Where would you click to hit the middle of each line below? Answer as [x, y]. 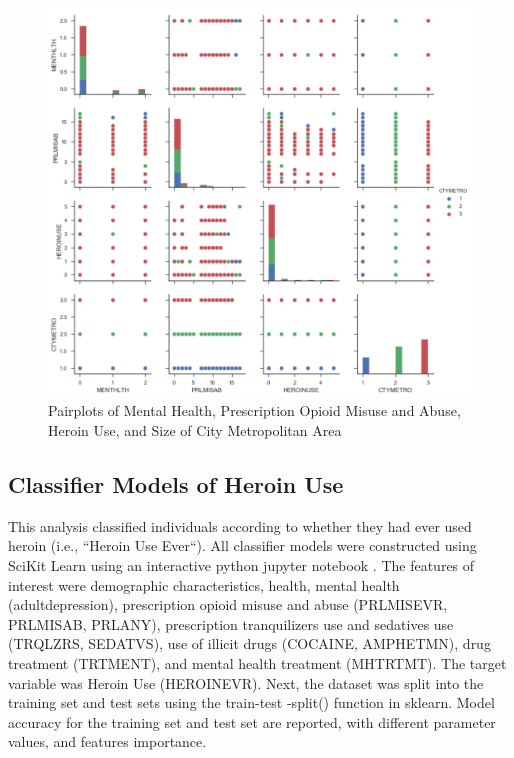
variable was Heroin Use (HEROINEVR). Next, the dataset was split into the [246, 682]
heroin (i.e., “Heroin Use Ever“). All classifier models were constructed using [242, 545]
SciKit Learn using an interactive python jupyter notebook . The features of [241, 564]
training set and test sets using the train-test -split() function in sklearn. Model [251, 702]
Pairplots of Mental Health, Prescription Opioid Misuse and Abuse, [254, 410]
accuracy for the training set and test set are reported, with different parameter [252, 721]
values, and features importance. [107, 741]
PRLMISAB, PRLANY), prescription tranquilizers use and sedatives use [231, 623]
